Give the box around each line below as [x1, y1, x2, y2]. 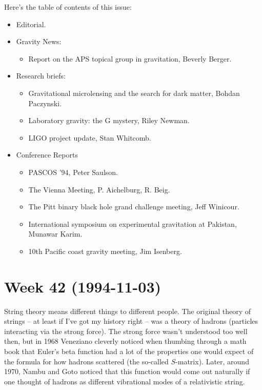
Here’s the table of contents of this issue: [4, 2, 132, 12]
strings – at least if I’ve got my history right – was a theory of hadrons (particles [4, 316, 258, 326]
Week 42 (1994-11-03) [4, 276, 162, 297]
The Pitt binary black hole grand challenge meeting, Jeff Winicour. [28, 201, 239, 212]
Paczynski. [28, 98, 62, 108]
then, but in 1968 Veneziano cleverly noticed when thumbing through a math [4, 336, 247, 346]
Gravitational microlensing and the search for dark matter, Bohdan [28, 87, 240, 98]
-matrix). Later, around [175, 356, 249, 366]
